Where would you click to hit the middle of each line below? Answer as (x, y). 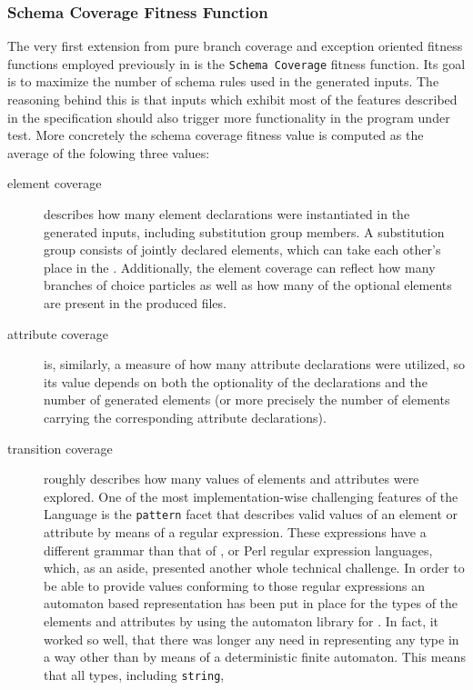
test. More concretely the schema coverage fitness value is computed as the (216, 135)
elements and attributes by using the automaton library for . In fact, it (242, 620)
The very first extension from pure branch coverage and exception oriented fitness (235, 46)
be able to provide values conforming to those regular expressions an (235, 585)
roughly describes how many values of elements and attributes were (231, 479)
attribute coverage (58, 333)
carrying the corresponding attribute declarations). (185, 417)
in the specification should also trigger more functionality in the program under (229, 117)
